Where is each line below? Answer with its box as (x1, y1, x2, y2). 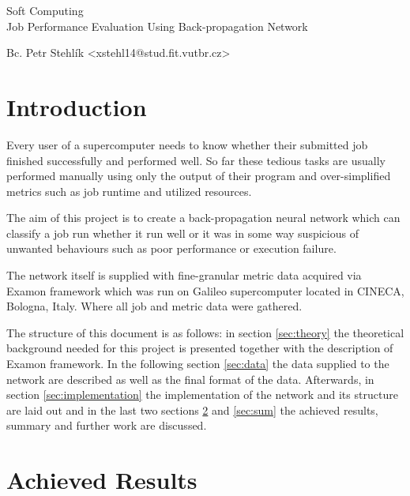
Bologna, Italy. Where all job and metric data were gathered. (6, 298, 303, 314)
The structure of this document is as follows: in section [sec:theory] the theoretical (6, 324, 404, 340)
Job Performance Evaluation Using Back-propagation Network (6, 17, 308, 34)
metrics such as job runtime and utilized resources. (6, 182, 252, 199)
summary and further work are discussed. (6, 417, 207, 434)
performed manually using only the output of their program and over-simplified (6, 167, 391, 184)
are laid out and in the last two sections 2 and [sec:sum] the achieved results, (6, 401, 378, 418)
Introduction (6, 90, 147, 122)
